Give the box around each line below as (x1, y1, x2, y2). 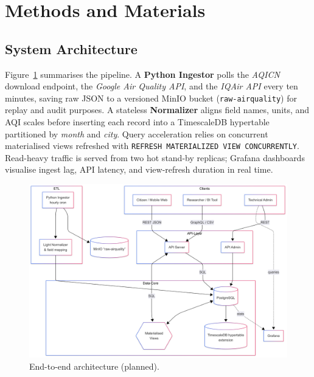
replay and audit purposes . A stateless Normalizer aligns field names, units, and (5, 103, 310, 116)
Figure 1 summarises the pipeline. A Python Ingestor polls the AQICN (5, 67, 280, 80)
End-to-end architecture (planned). (29, 359, 159, 372)
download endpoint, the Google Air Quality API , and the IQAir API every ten (5, 80, 298, 92)
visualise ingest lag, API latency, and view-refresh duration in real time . (5, 163, 273, 176)
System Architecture (5, 39, 138, 58)
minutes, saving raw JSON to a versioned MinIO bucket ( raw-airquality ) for (5, 91, 297, 104)
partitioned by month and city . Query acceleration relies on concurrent (5, 127, 268, 140)
